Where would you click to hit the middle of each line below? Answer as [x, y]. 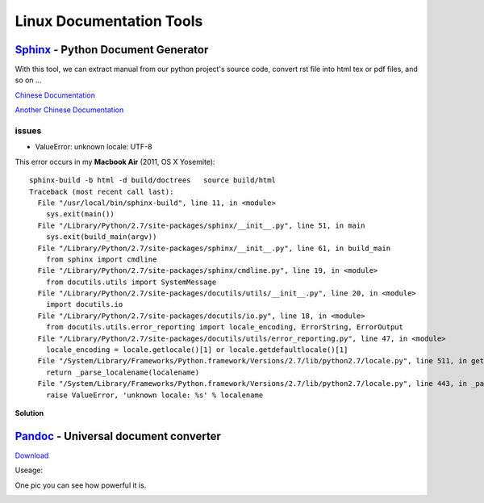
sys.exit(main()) [80, 214]
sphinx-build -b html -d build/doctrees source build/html [152, 180]
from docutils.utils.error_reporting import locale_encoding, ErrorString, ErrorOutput [224, 327]
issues [28, 131]
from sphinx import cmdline [101, 259]
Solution [29, 413]
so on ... [28, 80]
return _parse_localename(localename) [123, 372]
